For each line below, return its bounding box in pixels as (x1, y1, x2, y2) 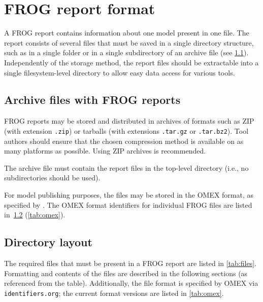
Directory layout (4, 234, 92, 250)
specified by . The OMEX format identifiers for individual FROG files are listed (4, 199, 252, 210)
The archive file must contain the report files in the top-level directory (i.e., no (4, 162, 249, 173)
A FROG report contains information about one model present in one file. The (4, 27, 249, 38)
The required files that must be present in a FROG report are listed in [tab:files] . (4, 257, 256, 268)
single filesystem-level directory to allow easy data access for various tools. (4, 67, 235, 78)
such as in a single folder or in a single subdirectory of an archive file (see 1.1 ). (4, 47, 249, 58)
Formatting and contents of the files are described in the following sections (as (4, 268, 248, 278)
